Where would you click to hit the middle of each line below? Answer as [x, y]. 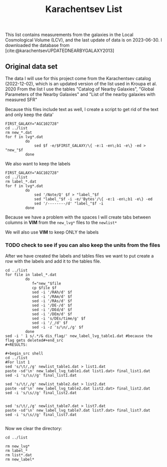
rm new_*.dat [19, 132]
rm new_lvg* [17, 446]
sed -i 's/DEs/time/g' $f [59, 318]
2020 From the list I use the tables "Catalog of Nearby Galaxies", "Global [80, 89]
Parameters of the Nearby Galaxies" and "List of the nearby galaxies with [80, 94]
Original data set [31, 66]
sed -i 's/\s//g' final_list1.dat [41, 375]
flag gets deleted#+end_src [34, 340]
